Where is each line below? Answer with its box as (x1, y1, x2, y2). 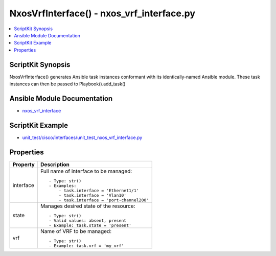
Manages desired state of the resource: (40, 202, 135, 210)
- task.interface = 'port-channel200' (59, 197, 149, 203)
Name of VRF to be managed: (40, 227, 112, 235)
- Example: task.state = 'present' (49, 222, 132, 228)
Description (40, 161, 70, 168)
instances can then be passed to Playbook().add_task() (9, 81, 126, 87)
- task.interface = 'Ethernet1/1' (59, 188, 139, 193)
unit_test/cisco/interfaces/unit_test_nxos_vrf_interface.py (22, 134, 143, 141)
